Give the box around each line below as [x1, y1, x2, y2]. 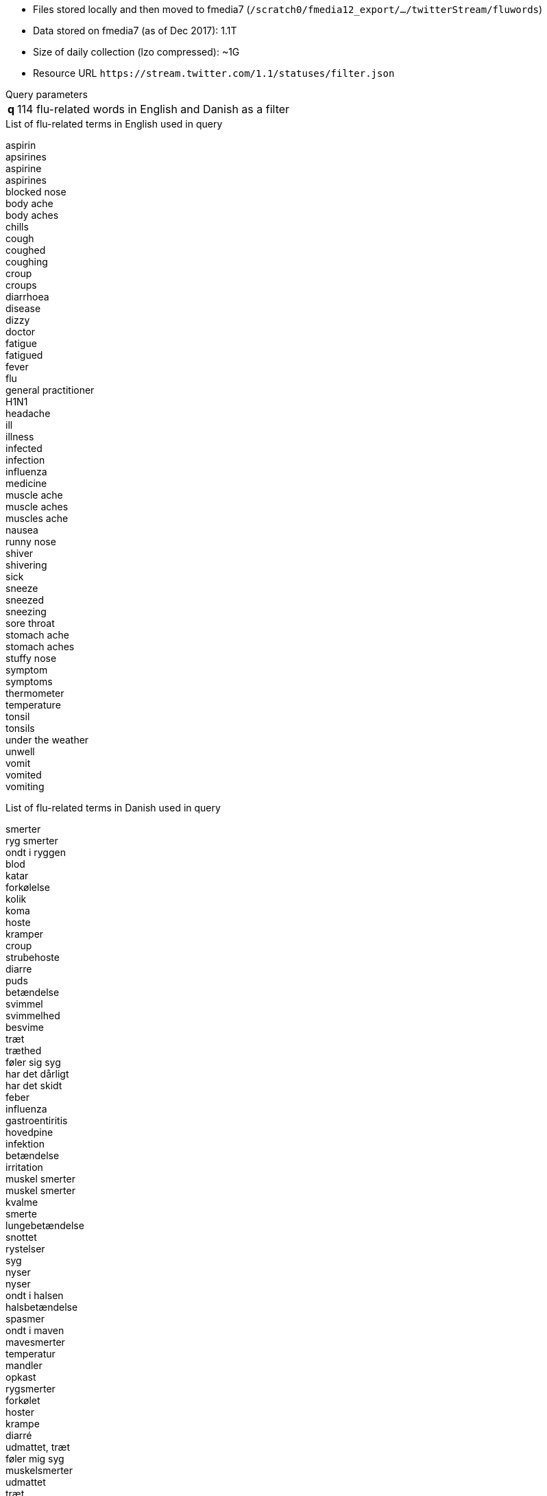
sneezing [5, 606, 47, 617]
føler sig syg [5, 1056, 61, 1068]
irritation [5, 1161, 43, 1173]
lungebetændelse [5, 1220, 84, 1231]
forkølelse [5, 881, 50, 893]
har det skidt [5, 1080, 62, 1091]
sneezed [5, 594, 45, 606]
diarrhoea [5, 291, 49, 302]
